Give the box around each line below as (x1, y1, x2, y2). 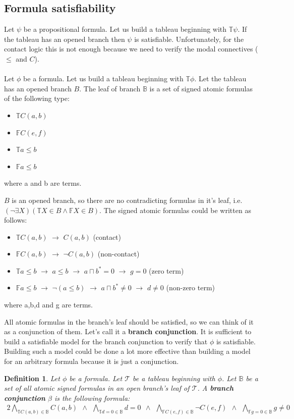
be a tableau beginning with (133, 373, 215, 383)
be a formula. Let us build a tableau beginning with (23, 73, 184, 84)
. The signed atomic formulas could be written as (99, 204, 251, 215)
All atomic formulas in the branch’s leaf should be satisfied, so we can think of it (4, 316, 254, 327)
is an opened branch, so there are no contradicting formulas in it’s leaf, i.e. (12, 194, 243, 205)
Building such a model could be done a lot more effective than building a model (4, 346, 251, 356)
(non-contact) (97, 248, 140, 259)
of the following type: (4, 93, 70, 103)
